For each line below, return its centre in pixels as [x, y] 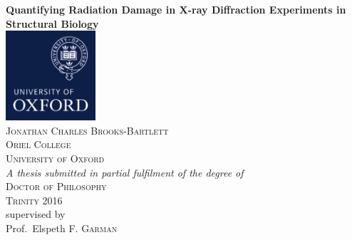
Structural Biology [52, 23]
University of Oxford [55, 158]
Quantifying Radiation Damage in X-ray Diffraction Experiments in [176, 9]
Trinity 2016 [34, 200]
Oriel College [38, 144]
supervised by [36, 214]
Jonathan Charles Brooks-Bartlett [87, 130]
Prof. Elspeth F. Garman [62, 228]
